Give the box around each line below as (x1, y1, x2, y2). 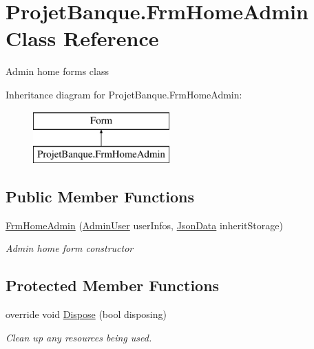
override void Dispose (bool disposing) (6, 307, 167, 321)
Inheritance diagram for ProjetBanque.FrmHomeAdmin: (6, 87, 242, 101)
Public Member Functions (6, 186, 194, 207)
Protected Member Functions (6, 275, 220, 296)
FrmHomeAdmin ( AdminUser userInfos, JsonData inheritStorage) (6, 218, 283, 232)
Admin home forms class (6, 64, 109, 78)
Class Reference (6, 24, 159, 52)
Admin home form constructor (6, 241, 134, 255)
